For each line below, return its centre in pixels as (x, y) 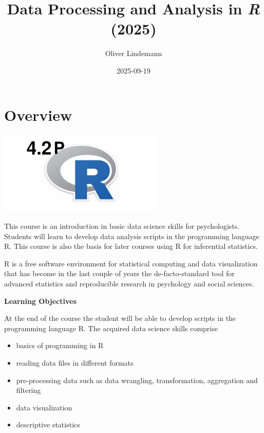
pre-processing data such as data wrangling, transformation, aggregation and (137, 380)
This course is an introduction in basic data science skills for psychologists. (122, 226)
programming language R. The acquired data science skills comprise (111, 328)
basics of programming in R (60, 345)
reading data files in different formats (75, 362)
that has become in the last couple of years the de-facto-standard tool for (119, 273)
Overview (38, 114)
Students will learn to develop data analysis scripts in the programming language (132, 236)
